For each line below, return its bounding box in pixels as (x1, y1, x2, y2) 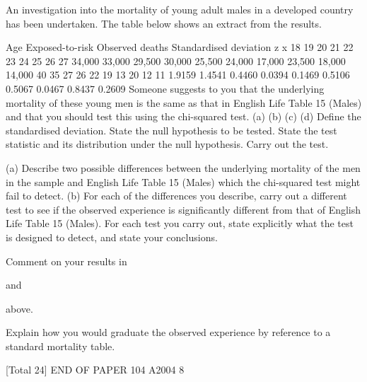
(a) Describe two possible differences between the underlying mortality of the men (6, 160, 361, 175)
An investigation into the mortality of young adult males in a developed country (6, 2, 354, 16)
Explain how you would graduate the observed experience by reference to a (6, 325, 331, 340)
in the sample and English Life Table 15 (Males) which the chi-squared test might (6, 174, 361, 189)
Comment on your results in (6, 253, 127, 268)
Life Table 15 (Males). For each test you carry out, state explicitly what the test (6, 216, 354, 231)
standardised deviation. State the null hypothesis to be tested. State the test (6, 122, 337, 137)
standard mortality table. (6, 338, 115, 353)
